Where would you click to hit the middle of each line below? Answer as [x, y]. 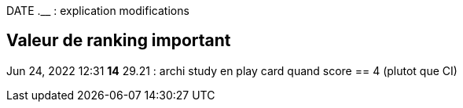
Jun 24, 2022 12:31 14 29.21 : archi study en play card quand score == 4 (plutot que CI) [232, 70]
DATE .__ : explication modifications [98, 11]
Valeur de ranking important [119, 41]
